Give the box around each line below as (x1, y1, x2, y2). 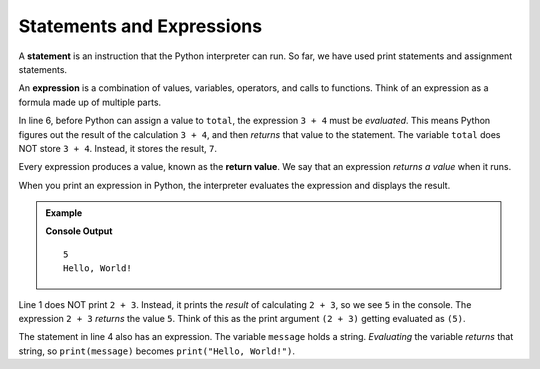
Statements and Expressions (18, 15, 263, 37)
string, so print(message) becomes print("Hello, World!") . (18, 345, 295, 357)
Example (45, 207, 83, 219)
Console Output (45, 225, 113, 237)
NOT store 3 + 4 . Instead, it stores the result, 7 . (18, 142, 218, 154)
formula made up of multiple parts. (18, 96, 162, 108)
